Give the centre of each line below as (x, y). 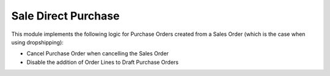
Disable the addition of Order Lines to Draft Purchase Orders (103, 62)
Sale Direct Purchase (65, 16)
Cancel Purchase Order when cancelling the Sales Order (98, 54)
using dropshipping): (38, 42)
